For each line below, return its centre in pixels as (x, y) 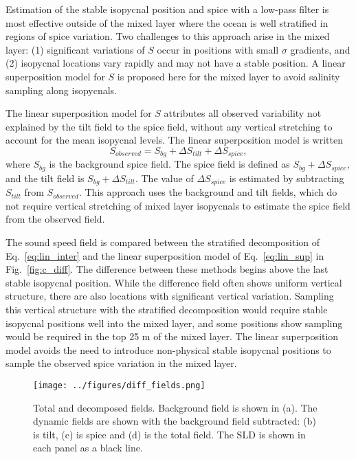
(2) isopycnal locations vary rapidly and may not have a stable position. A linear (176, 63)
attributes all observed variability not (243, 113)
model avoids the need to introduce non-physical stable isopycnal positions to (168, 349)
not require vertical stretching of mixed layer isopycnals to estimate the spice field (178, 205)
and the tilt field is (45, 178)
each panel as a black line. (88, 448)
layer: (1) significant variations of (75, 49)
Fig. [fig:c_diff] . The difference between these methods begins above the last (167, 269)
